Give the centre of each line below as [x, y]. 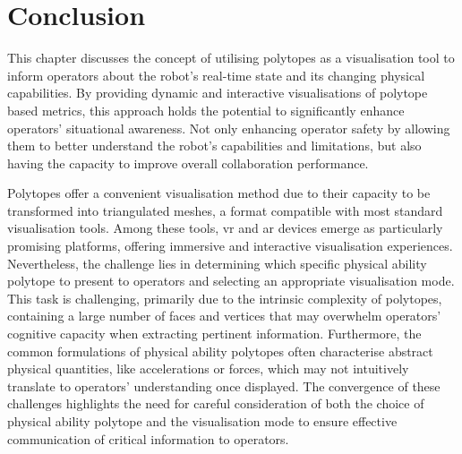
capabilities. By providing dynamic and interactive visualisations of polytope [218, 93]
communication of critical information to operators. [148, 438]
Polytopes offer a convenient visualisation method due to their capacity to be [219, 193]
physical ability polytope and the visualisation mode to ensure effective [202, 421]
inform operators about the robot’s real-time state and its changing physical [216, 75]
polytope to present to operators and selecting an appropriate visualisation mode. [231, 281]
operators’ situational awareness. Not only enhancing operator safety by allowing [229, 128]
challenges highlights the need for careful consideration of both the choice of [216, 403]
